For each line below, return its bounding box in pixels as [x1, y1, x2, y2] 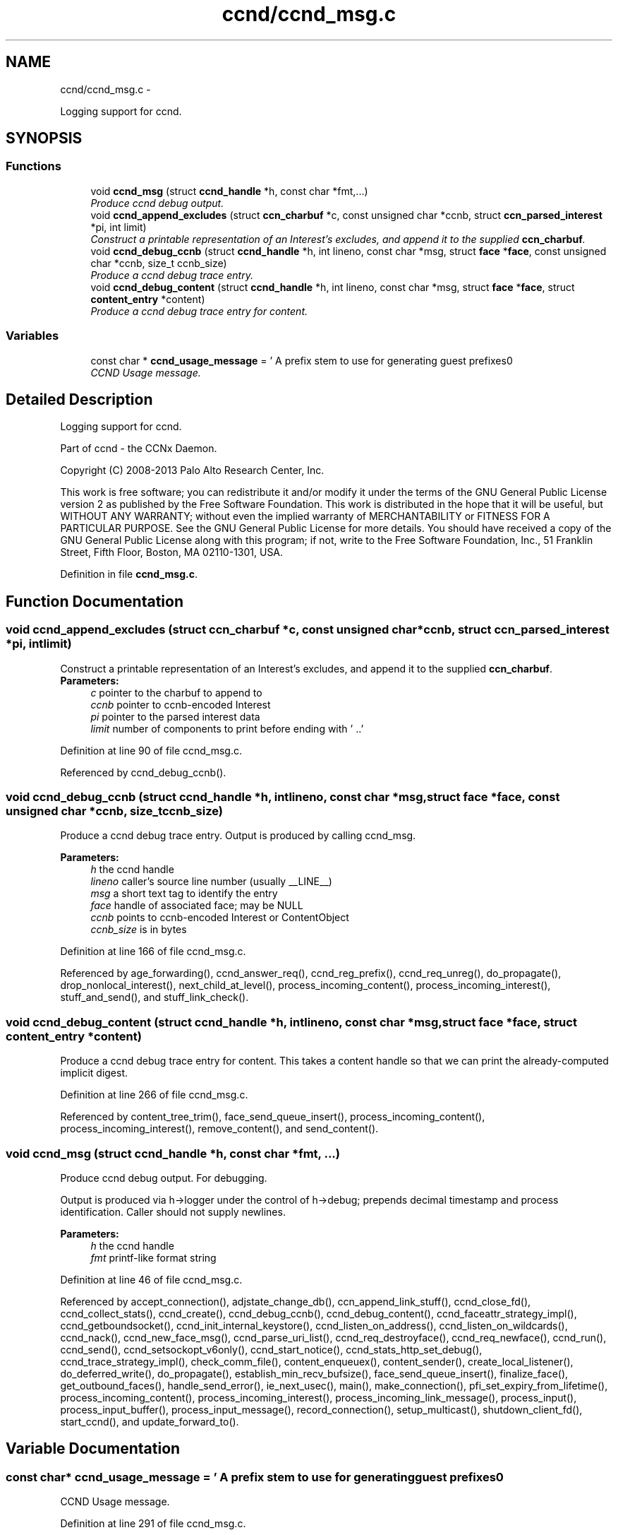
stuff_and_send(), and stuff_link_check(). [60, 991, 249, 1004]
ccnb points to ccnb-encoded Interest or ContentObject [90, 911, 349, 924]
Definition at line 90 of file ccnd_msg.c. [60, 744, 243, 757]
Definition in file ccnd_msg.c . [60, 568, 198, 581]
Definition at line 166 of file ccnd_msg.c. [60, 945, 246, 958]
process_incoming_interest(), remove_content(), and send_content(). [60, 1122, 379, 1135]
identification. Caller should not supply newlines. [60, 1205, 286, 1218]
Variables [6, 328, 59, 343]
